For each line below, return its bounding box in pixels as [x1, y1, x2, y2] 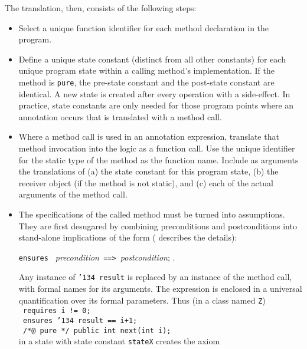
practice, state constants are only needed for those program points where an [18, 99, 294, 111]
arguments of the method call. [18, 188, 128, 200]
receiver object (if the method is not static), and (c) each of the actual [18, 176, 273, 189]
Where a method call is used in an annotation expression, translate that [18, 130, 279, 143]
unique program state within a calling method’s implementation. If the [18, 64, 275, 77]
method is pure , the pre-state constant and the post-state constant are [18, 75, 275, 88]
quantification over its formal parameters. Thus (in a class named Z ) [18, 294, 266, 306]
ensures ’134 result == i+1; [22, 316, 138, 325]
